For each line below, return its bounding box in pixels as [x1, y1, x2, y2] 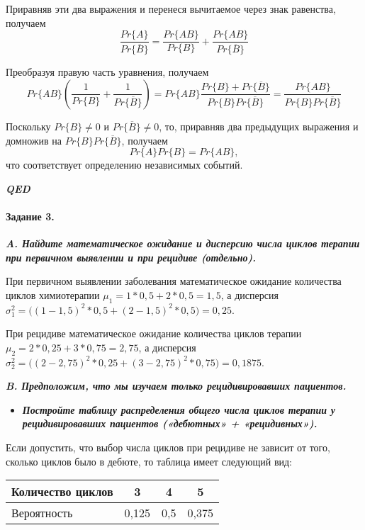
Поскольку [6, 118, 51, 133]
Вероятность [11, 504, 73, 521]
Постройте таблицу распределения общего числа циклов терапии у [22, 402, 336, 417]
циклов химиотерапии [6, 287, 100, 302]
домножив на [6, 132, 62, 147]
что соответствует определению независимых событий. [6, 157, 243, 172]
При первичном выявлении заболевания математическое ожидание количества [6, 274, 342, 288]
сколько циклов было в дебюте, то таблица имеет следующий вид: [6, 453, 292, 468]
